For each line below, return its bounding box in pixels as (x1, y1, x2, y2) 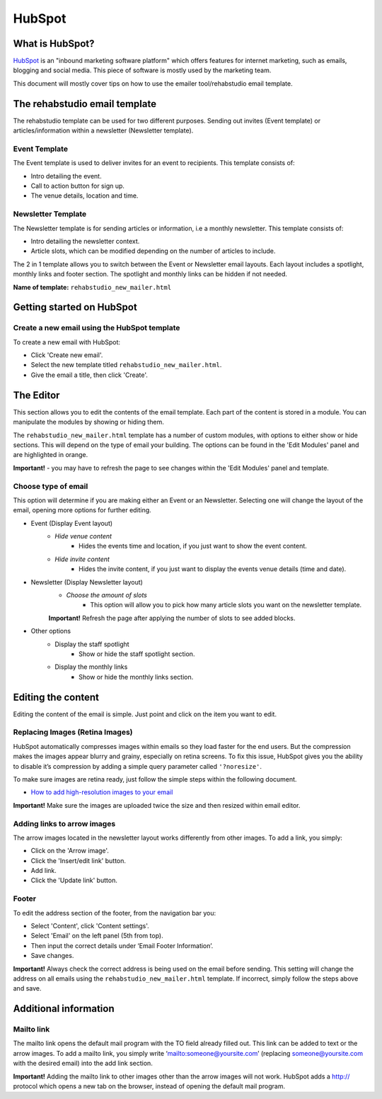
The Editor (13, 389, 60, 401)
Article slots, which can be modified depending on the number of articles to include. (30, 247, 276, 255)
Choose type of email (13, 481, 88, 491)
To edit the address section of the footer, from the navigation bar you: (13, 908, 216, 917)
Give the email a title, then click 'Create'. (30, 371, 149, 379)
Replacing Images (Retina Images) (13, 727, 133, 737)
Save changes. (30, 952, 74, 960)
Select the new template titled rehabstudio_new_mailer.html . (30, 361, 222, 369)
